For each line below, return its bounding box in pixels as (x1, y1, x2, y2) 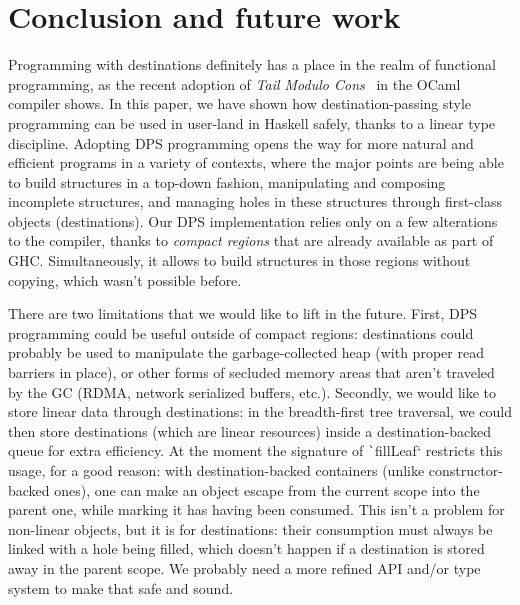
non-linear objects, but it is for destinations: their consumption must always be (8, 518, 493, 539)
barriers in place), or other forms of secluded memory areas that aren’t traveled (8, 362, 495, 383)
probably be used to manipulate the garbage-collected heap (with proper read (8, 342, 484, 363)
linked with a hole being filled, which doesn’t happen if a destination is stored (8, 538, 485, 559)
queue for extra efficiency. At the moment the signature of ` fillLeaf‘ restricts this (8, 440, 503, 461)
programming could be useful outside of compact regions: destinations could (8, 322, 474, 343)
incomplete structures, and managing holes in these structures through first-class (8, 191, 503, 212)
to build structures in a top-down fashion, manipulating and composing (8, 171, 446, 192)
